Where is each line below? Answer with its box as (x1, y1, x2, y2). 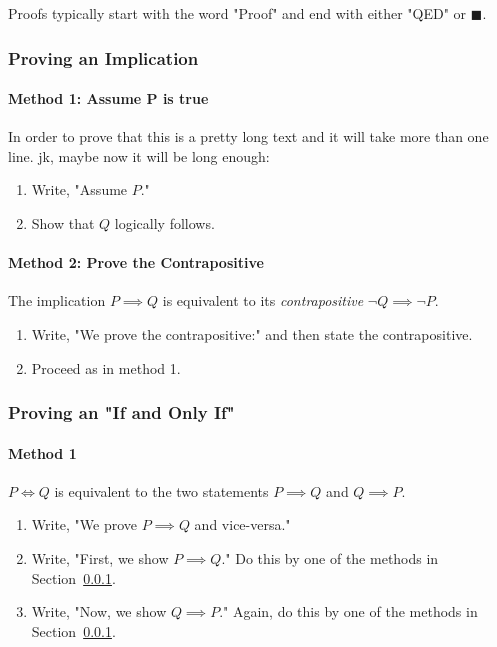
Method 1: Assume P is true (8, 88, 209, 109)
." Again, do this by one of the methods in (219, 601, 478, 622)
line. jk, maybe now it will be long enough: (8, 145, 270, 166)
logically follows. (114, 213, 215, 234)
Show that (31, 213, 95, 234)
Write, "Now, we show (31, 601, 167, 622)
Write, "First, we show (31, 548, 169, 569)
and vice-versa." (194, 514, 291, 535)
